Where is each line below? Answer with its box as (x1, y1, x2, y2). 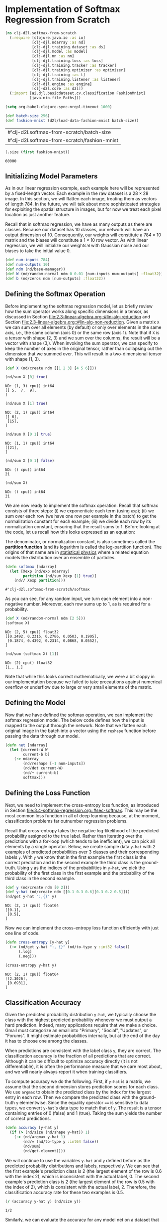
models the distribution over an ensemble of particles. (5, 554, 116, 560)
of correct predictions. (5, 1115, 51, 1122)
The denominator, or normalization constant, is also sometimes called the (5, 538, 156, 544)
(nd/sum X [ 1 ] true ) (5, 401, 48, 406)
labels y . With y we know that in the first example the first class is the (5, 854, 147, 860)
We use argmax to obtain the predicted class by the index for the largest (5, 1089, 151, 1095)
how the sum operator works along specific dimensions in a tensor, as (5, 308, 149, 314)
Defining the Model (5, 699, 66, 707)
